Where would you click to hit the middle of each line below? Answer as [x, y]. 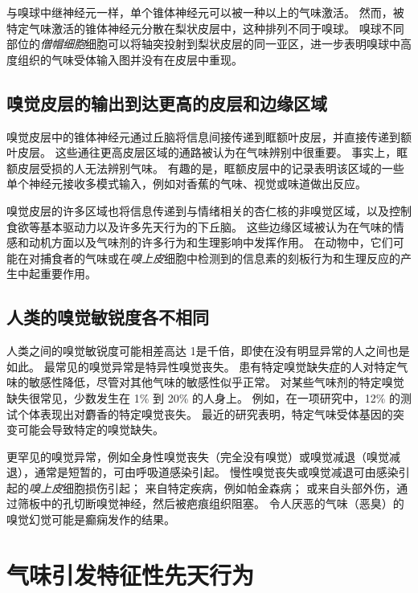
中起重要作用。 [57, 274]
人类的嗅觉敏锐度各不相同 [108, 317]
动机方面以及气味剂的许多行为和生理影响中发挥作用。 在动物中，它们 [211, 242]
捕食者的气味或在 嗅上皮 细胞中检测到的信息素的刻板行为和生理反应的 [220, 258]
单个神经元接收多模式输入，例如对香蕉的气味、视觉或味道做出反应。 [186, 184]
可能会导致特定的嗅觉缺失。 [90, 429]
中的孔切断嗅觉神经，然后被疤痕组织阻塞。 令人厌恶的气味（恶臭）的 [222, 503]
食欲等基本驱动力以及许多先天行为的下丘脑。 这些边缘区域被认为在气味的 [200, 226]
